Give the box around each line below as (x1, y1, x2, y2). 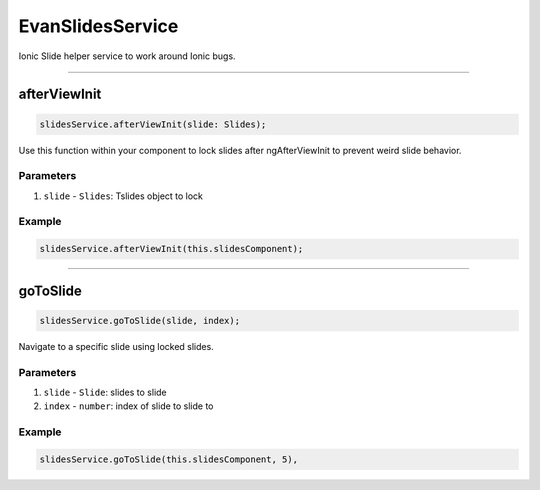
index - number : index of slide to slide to (43, 400, 214, 412)
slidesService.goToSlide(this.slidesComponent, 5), (39, 453, 299, 465)
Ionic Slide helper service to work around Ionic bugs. (18, 50, 236, 62)
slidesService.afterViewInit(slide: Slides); (39, 118, 267, 130)
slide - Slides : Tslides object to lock (43, 190, 204, 202)
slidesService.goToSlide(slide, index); (39, 315, 240, 326)
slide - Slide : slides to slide (43, 386, 167, 398)
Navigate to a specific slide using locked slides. (18, 340, 214, 352)
